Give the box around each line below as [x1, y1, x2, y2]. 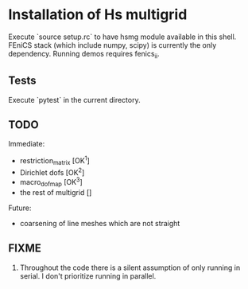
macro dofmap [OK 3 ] [19, 176, 83, 189]
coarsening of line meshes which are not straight [19, 218, 180, 228]
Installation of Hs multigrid [8, 6, 188, 24]
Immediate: [8, 139, 45, 149]
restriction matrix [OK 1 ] [19, 154, 90, 167]
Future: [8, 203, 32, 213]
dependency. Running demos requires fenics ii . [8, 49, 161, 61]
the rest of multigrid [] [19, 187, 92, 197]
